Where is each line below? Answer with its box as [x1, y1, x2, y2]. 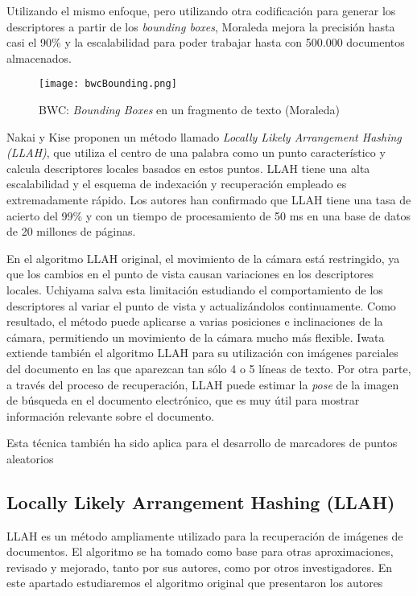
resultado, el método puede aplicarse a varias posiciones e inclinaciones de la [6, 313, 383, 330]
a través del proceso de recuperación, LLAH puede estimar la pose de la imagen [6, 376, 399, 393]
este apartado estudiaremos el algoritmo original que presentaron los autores [6, 574, 383, 591]
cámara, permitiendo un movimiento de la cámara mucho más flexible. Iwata [6, 328, 385, 345]
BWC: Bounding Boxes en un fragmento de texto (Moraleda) [39, 101, 341, 118]
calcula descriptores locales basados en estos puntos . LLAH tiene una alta [6, 159, 370, 176]
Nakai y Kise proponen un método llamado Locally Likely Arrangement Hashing [6, 128, 402, 145]
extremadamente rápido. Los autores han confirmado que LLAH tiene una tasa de [6, 191, 411, 208]
